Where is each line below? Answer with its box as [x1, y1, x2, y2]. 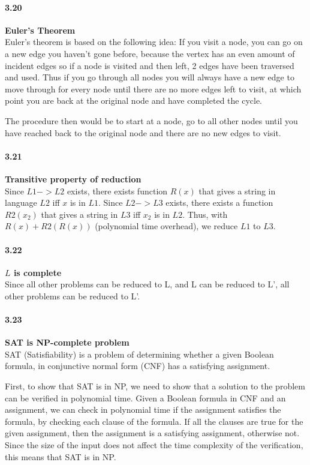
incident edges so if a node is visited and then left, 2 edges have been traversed [5, 59, 294, 71]
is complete [13, 266, 62, 278]
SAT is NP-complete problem [5, 336, 130, 349]
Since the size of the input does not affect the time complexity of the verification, [5, 439, 303, 451]
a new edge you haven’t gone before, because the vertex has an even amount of [5, 47, 295, 59]
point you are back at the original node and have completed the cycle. [5, 94, 263, 107]
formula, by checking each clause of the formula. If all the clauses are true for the [5, 415, 303, 427]
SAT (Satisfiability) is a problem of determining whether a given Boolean [5, 347, 274, 360]
